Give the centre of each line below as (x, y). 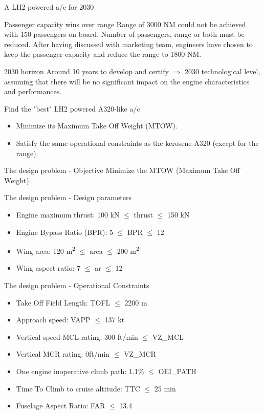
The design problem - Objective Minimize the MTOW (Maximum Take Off (122, 170)
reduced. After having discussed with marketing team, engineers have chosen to (128, 44)
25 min (165, 388)
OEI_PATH (177, 371)
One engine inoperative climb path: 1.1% (80, 371)
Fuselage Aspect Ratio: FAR (61, 406)
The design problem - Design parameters (68, 197)
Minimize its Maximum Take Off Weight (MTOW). (97, 126)
